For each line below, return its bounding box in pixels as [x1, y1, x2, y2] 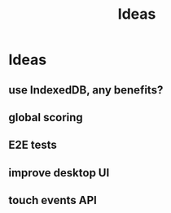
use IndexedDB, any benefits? [8, 83, 164, 97]
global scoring [8, 111, 83, 124]
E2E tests [8, 138, 57, 152]
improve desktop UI [8, 166, 110, 180]
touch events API [8, 193, 98, 207]
